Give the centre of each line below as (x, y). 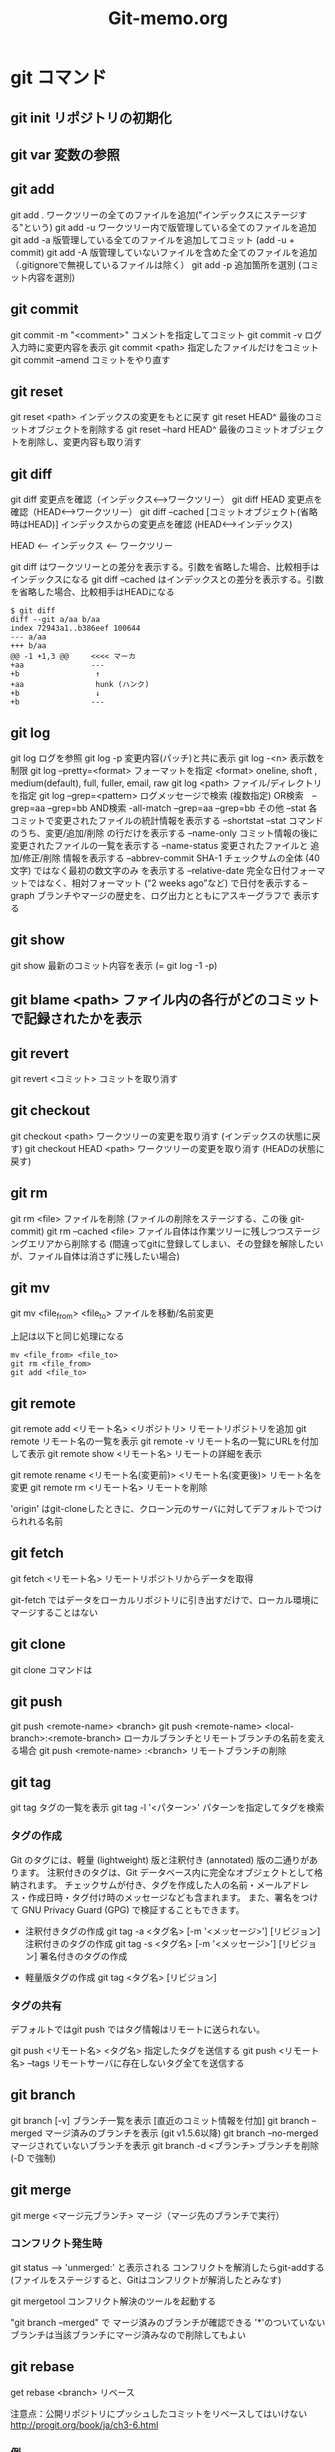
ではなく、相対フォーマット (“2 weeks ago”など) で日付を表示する (164, 883)
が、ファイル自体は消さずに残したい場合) (95, 1256)
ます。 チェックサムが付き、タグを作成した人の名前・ (146, 1884)
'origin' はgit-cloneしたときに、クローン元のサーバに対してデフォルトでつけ (166, 1509)
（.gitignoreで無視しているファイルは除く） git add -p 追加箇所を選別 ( (156, 264)
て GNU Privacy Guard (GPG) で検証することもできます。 (127, 1909)
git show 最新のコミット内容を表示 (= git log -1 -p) (114, 965)
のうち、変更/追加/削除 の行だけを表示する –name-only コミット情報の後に (164, 833)
